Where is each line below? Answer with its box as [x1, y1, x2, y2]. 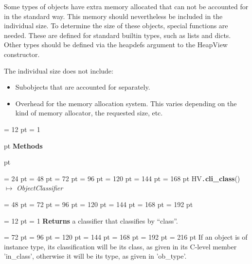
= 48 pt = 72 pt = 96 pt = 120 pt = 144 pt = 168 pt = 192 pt [4, 199, 193, 209]
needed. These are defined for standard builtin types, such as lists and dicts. [4, 30, 231, 40]
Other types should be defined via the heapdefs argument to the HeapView [4, 39, 228, 50]
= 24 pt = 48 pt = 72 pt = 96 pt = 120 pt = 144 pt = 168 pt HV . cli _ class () [4, 173, 240, 183]
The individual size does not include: [4, 65, 113, 75]
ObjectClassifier [17, 183, 63, 193]
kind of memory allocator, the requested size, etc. [15, 108, 163, 118]
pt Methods [4, 140, 43, 151]
